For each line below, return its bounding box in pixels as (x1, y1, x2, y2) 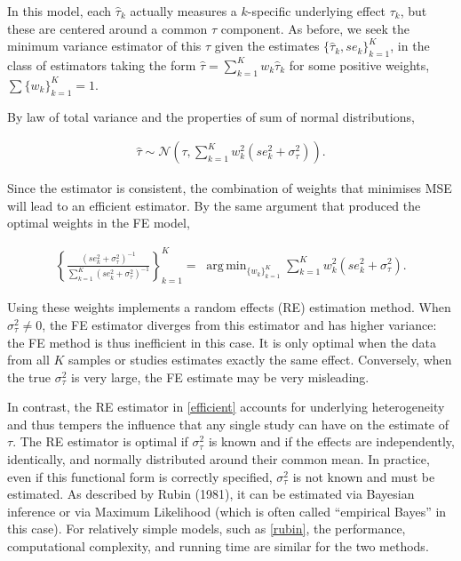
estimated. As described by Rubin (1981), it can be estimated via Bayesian (7, 485, 415, 503)
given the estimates (214, 36, 320, 55)
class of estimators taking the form (7, 55, 196, 74)
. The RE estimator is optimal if (12, 432, 188, 451)
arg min (206, 259, 247, 272)
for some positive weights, (289, 55, 430, 74)
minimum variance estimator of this (7, 36, 202, 55)
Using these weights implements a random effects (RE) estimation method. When (7, 298, 451, 317)
